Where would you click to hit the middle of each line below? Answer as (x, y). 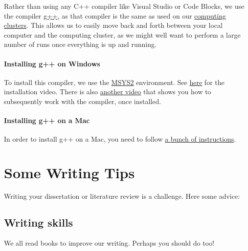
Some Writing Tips (69, 173)
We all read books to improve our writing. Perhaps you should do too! (109, 242)
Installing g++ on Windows (52, 63)
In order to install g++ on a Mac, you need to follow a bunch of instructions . (120, 139)
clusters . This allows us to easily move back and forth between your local (113, 25)
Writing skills (39, 222)
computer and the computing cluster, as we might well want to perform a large (122, 34)
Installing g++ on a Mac (47, 120)
